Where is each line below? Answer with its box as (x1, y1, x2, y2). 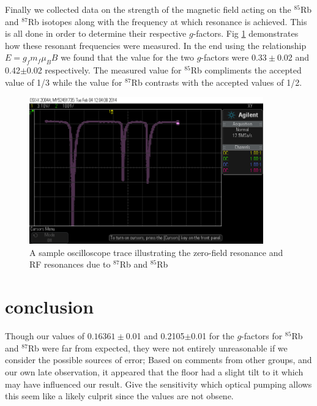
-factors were (201, 51, 249, 64)
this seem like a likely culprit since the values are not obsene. (5, 389, 234, 402)
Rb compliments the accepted (190, 64, 302, 77)
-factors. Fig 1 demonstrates (193, 27, 299, 40)
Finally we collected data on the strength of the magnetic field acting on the (5, 3, 291, 15)
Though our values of (5, 329, 85, 342)
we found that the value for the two (61, 51, 194, 64)
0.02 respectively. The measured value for (26, 64, 182, 77)
